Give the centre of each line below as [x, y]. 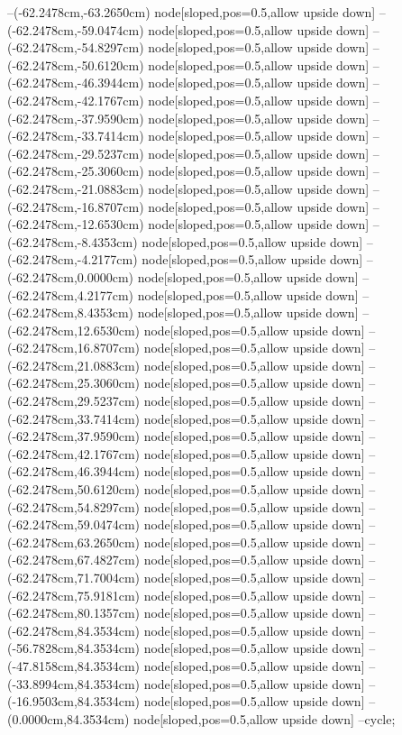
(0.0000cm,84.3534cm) [69, 718]
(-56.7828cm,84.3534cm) [73, 648]
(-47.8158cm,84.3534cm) [73, 665]
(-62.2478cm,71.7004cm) [73, 577]
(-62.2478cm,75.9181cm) [73, 595]
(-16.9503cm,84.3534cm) [73, 701]
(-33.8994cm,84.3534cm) [73, 683]
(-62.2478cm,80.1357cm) [73, 613]
